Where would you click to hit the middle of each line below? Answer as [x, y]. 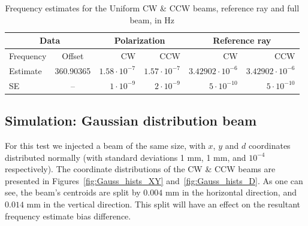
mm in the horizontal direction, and [231, 192]
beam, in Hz [152, 19]
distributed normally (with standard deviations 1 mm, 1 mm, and [126, 157]
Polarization [140, 40]
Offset [73, 56]
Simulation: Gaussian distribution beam [131, 120]
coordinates [269, 146]
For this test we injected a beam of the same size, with [105, 146]
